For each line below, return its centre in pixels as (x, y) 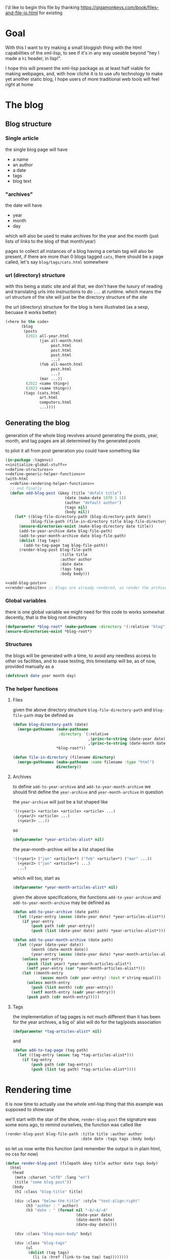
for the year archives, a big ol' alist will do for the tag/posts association (87, 1022)
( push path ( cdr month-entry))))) (63, 997)
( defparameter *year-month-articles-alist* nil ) (65, 887)
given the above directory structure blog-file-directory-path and (82, 710)
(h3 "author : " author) (52, 1205)
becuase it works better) (31, 313)
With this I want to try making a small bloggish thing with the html (74, 47)
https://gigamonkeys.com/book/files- (120, 7)
